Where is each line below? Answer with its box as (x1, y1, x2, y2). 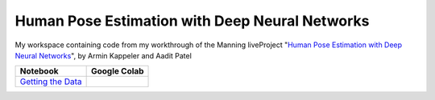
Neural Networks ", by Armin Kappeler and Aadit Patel (14, 50, 193, 60)
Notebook (19, 66, 59, 77)
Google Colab (90, 66, 144, 77)
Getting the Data (19, 76, 82, 87)
